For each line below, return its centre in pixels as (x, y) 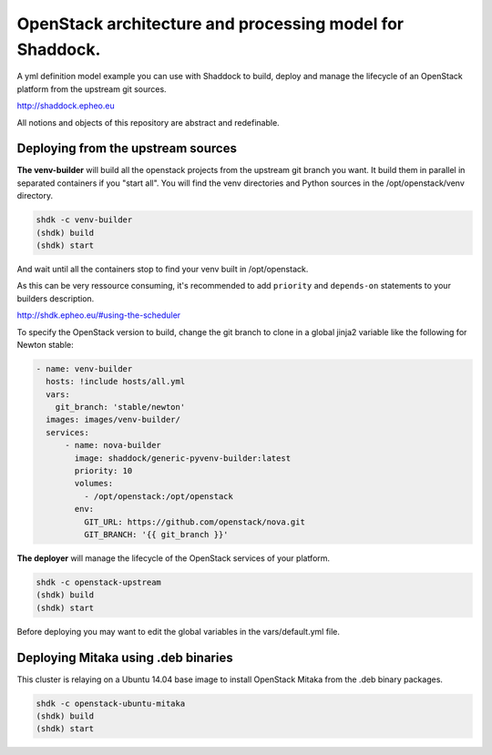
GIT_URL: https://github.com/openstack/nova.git (194, 522)
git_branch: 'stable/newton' (120, 407)
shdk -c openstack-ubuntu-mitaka (111, 703)
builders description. (56, 298)
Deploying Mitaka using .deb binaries (125, 657)
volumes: (94, 484)
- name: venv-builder (84, 368)
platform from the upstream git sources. (92, 89)
